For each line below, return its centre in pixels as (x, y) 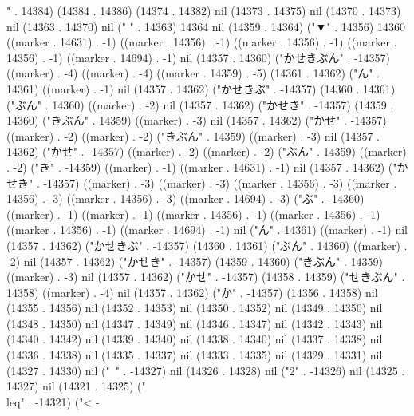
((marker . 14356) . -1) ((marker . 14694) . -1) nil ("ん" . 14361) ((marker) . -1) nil (207, 230)
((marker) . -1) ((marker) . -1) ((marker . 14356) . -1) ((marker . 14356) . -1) (193, 214)
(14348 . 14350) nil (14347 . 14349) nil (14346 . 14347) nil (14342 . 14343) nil (195, 323)
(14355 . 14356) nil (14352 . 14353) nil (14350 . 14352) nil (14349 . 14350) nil (195, 308)
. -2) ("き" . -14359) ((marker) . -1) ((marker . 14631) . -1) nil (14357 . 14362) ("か (207, 166)
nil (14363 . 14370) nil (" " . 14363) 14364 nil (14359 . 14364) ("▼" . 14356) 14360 (206, 26)
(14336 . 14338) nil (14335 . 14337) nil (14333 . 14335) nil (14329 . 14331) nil (195, 355)
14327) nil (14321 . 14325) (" (76, 386)
